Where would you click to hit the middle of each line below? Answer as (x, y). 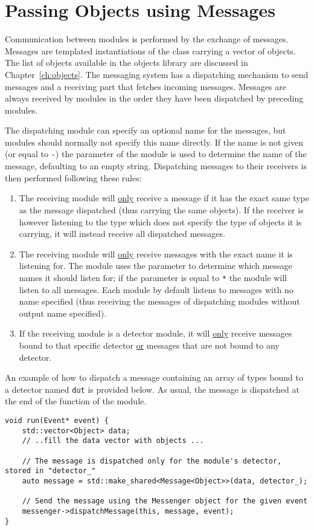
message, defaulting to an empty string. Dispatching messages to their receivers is (156, 166)
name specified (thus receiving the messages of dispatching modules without (159, 301)
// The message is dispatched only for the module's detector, (152, 461)
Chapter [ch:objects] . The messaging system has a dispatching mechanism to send (157, 74)
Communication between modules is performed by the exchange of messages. (147, 39)
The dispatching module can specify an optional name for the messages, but (146, 130)
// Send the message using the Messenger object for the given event (165, 501)
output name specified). (63, 313)
